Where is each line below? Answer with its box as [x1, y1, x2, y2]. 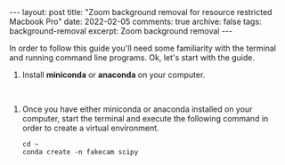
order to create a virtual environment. [21, 122, 159, 133]
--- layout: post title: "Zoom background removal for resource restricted [9, 7, 273, 17]
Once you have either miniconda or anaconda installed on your [21, 104, 253, 114]
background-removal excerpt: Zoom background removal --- [9, 26, 233, 36]
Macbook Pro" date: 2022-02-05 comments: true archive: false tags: [9, 16, 262, 27]
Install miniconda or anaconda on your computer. [21, 69, 206, 80]
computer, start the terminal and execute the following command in [21, 114, 269, 123]
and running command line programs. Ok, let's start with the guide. [9, 52, 256, 63]
